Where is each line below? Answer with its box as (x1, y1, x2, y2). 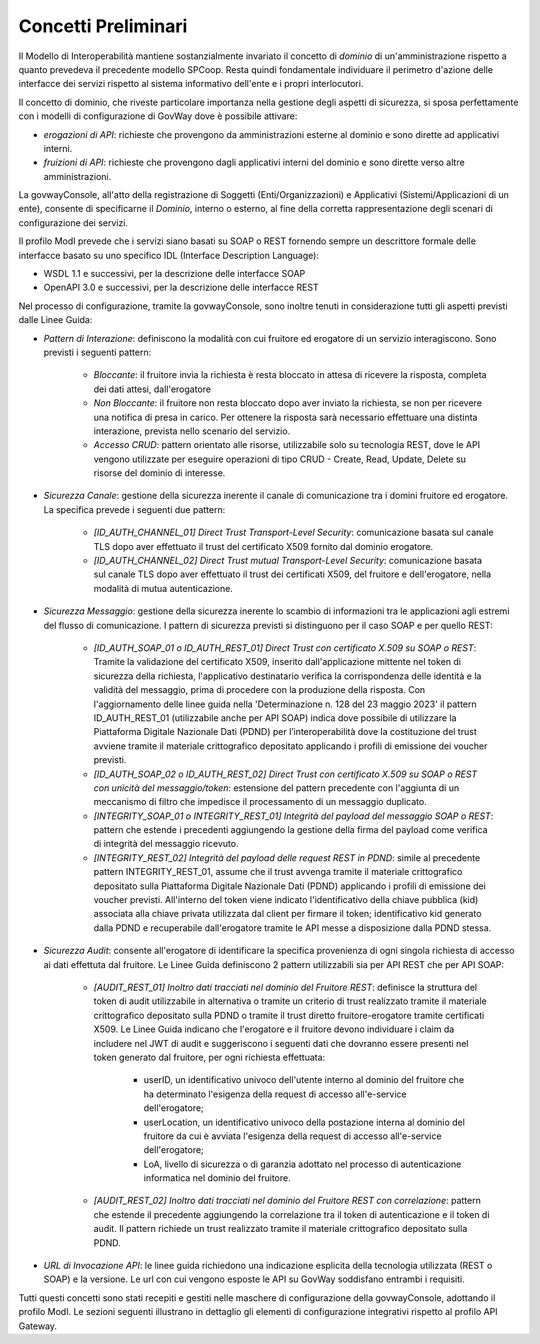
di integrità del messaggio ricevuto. (93, 838, 239, 850)
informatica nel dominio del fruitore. (143, 1172, 291, 1184)
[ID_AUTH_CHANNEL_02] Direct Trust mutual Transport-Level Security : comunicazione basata (93, 555, 483, 567)
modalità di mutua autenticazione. (93, 582, 234, 594)
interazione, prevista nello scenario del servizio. (93, 425, 291, 437)
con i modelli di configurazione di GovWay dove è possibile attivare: (18, 110, 298, 122)
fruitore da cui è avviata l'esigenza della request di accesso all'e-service (143, 1130, 442, 1142)
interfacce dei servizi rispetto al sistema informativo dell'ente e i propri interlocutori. (18, 78, 364, 90)
